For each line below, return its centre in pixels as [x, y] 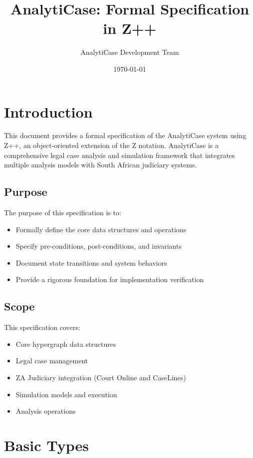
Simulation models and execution [66, 394]
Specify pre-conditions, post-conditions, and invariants [99, 246]
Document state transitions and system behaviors [91, 262]
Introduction [48, 111]
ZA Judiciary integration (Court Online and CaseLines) [101, 377]
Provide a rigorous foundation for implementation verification [110, 279]
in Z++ [130, 28]
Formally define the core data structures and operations [101, 229]
